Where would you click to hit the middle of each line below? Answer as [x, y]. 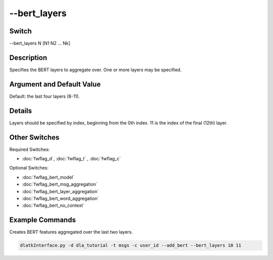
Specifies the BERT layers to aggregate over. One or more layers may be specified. [96, 70]
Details [21, 111]
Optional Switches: [29, 168]
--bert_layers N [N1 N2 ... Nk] [40, 44]
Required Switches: [30, 149]
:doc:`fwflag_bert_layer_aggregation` [60, 191]
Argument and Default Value [55, 84]
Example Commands [42, 220]
